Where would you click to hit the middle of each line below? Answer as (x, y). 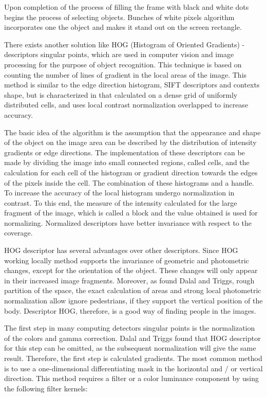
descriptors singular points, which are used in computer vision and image (119, 54)
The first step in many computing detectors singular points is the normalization (130, 328)
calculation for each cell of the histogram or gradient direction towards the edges (131, 172)
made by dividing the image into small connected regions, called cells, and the (127, 162)
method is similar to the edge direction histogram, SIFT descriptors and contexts (132, 85)
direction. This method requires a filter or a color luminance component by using (131, 378)
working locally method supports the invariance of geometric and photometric (127, 260)
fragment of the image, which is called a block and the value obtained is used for (131, 213)
